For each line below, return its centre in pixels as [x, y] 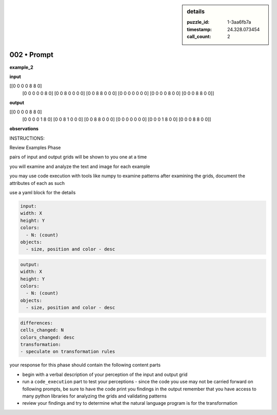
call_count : [199, 36]
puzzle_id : [198, 22]
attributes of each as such [37, 183]
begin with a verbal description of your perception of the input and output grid [105, 374]
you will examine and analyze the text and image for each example [80, 166]
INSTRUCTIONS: [27, 138]
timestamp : [200, 29]
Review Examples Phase [35, 148]
